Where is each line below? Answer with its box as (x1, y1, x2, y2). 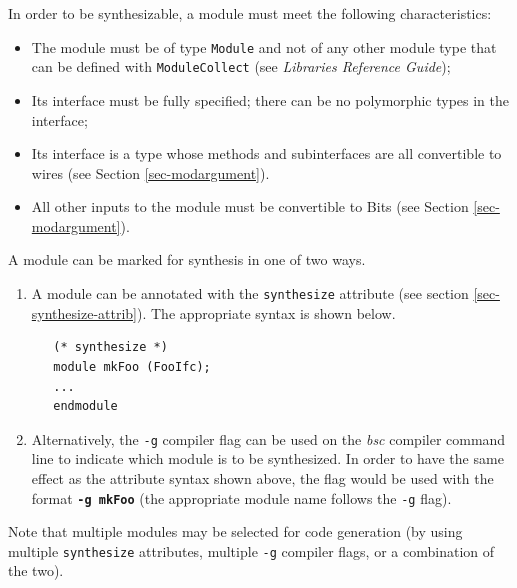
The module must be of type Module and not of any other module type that (31, 36, 497, 57)
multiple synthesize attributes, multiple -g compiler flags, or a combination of (8, 540, 494, 561)
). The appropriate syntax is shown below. (137, 302, 396, 323)
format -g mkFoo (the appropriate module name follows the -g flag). (31, 487, 452, 508)
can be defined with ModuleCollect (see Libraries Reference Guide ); (31, 56, 451, 77)
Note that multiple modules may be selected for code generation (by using (8, 521, 463, 542)
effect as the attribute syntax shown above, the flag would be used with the (31, 467, 494, 488)
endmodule (53, 399, 118, 414)
